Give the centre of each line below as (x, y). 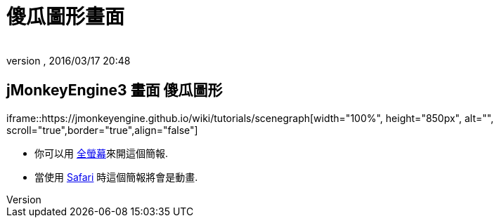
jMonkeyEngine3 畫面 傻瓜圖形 (115, 90)
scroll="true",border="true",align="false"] (102, 130)
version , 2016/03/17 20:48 (69, 60)
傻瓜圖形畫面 (66, 17)
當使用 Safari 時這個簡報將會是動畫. (116, 177)
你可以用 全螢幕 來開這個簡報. (101, 153)
